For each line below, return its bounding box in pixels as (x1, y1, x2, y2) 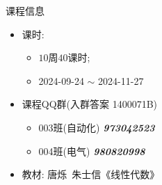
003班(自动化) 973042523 (38, 120, 155, 134)
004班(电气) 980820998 (38, 143, 145, 158)
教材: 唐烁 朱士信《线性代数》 (22, 167, 160, 182)
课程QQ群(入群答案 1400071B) (22, 97, 158, 111)
